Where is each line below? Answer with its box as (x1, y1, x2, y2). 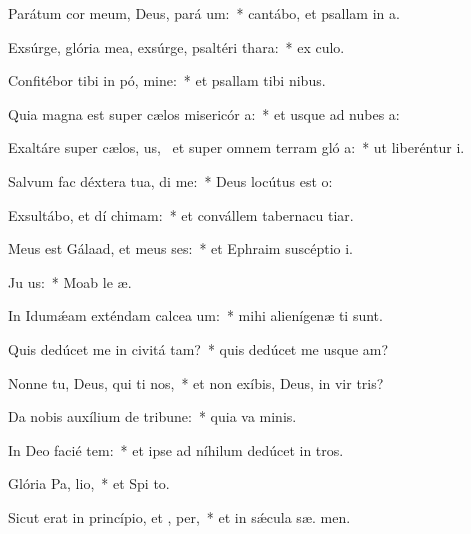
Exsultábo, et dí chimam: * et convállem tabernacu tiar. (8, 204, 354, 225)
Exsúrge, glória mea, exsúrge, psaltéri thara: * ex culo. (8, 36, 345, 57)
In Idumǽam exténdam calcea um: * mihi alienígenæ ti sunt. (8, 305, 383, 326)
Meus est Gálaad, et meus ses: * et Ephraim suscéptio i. (8, 238, 353, 259)
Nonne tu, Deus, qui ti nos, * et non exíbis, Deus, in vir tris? (8, 372, 384, 393)
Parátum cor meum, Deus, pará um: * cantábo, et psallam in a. (8, 3, 400, 23)
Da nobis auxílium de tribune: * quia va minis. (8, 406, 297, 427)
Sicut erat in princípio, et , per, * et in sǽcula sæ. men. (8, 506, 351, 527)
